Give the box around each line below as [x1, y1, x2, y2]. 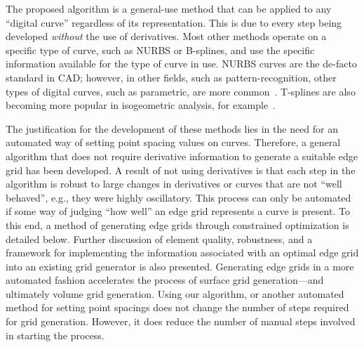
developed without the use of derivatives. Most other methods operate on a [6, 29, 327, 44]
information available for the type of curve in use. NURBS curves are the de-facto [6, 56, 357, 71]
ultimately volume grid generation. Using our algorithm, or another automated [6, 286, 344, 301]
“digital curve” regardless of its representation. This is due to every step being [6, 15, 342, 30]
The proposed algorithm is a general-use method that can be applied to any [6, 1, 332, 15]
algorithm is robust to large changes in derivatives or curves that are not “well [6, 176, 342, 191]
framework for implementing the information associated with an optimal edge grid [6, 245, 359, 260]
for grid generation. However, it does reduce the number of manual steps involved [6, 314, 356, 329]
